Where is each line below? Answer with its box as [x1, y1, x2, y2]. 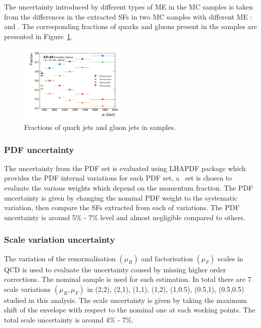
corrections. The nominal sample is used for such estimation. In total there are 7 [4, 274, 251, 284]
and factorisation [141, 253, 193, 263]
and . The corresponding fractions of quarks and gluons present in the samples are [4, 21, 257, 32]
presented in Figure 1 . [4, 31, 73, 41]
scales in [217, 253, 243, 263]
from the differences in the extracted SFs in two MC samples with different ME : [4, 11, 252, 22]
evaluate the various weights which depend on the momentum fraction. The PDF [4, 183, 253, 193]
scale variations [4, 283, 51, 294]
